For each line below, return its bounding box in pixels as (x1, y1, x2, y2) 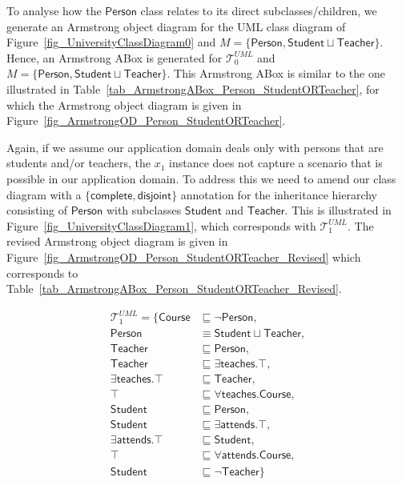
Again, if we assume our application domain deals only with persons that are (6, 138, 384, 155)
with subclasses (106, 202, 182, 218)
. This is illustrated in (284, 202, 392, 218)
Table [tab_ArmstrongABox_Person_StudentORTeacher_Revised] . (6, 280, 342, 297)
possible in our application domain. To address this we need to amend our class (6, 170, 396, 186)
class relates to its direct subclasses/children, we (140, 2, 377, 18)
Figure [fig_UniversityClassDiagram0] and (6, 34, 216, 50)
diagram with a (6, 186, 82, 202)
